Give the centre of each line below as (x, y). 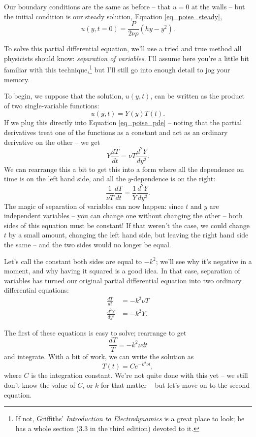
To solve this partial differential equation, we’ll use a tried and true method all (123, 49)
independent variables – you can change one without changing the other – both (123, 216)
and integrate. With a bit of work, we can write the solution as (99, 356)
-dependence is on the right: (173, 179)
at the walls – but (218, 6)
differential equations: (36, 290)
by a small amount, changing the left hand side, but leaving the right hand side (128, 235)
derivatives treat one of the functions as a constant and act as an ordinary (116, 132)
